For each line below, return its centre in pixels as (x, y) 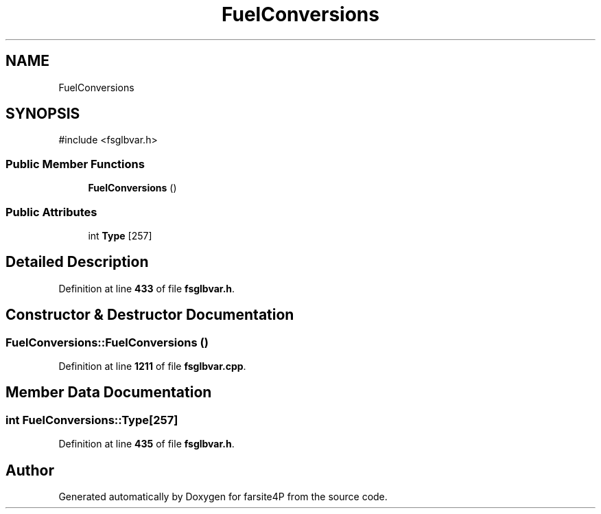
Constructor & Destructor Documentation (150, 315)
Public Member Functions (75, 164)
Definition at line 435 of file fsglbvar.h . (146, 444)
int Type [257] (120, 235)
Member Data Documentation (109, 393)
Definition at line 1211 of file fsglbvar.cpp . (152, 366)
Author (30, 470)
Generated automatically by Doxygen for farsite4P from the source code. (223, 497)
